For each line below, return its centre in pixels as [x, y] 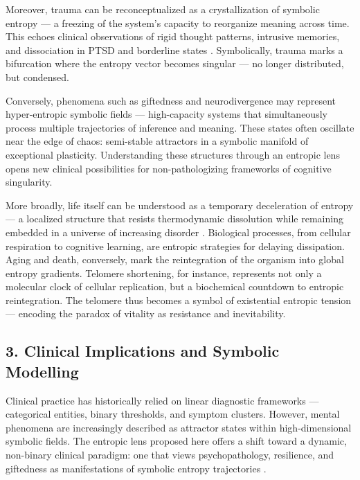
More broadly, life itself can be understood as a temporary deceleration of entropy [180, 205]
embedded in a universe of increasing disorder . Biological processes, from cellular [178, 232]
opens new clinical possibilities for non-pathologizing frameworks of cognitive [169, 168]
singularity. [29, 182]
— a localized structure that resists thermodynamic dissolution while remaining [174, 219]
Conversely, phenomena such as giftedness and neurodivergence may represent [171, 100]
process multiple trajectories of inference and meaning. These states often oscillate [180, 127]
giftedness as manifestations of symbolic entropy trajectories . [136, 468]
